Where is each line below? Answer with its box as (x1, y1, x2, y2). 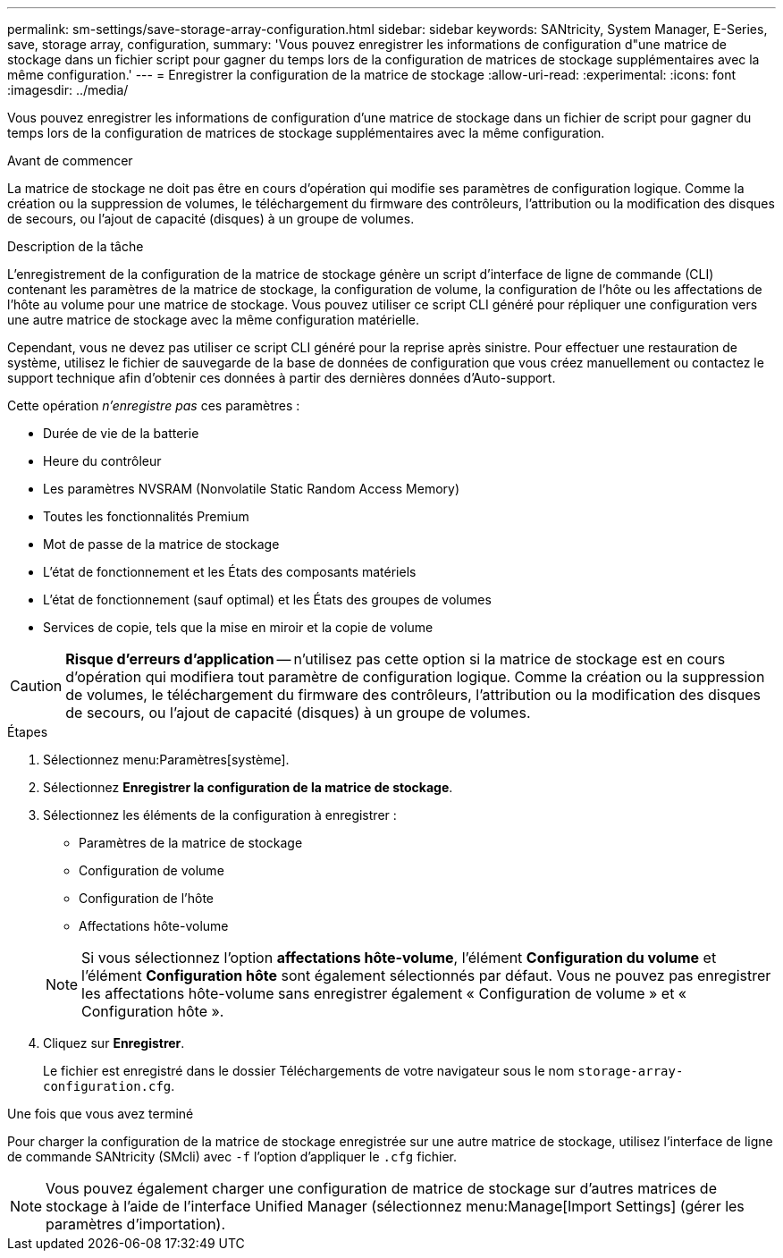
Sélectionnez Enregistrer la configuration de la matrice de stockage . (43, 780, 453, 795)
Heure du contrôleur (43, 453, 162, 469)
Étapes (7, 724, 48, 739)
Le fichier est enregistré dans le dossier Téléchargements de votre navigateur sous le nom (43, 1063, 575, 1078)
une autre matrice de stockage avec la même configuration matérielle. (7, 312, 420, 327)
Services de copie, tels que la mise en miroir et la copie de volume (43, 620, 434, 635)
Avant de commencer (7, 153, 133, 168)
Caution (10, 677, 63, 695)
